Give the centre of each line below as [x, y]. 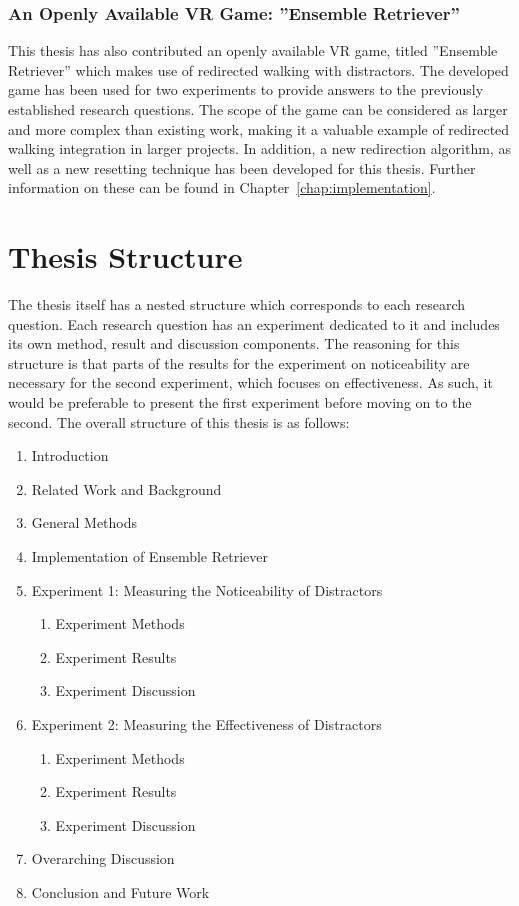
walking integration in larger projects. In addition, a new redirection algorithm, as [259, 148]
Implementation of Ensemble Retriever [149, 556]
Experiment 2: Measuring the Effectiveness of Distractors [206, 724]
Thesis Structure [125, 256]
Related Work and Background [126, 488]
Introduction [70, 455]
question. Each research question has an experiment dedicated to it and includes [254, 323]
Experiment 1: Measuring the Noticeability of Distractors [207, 589]
